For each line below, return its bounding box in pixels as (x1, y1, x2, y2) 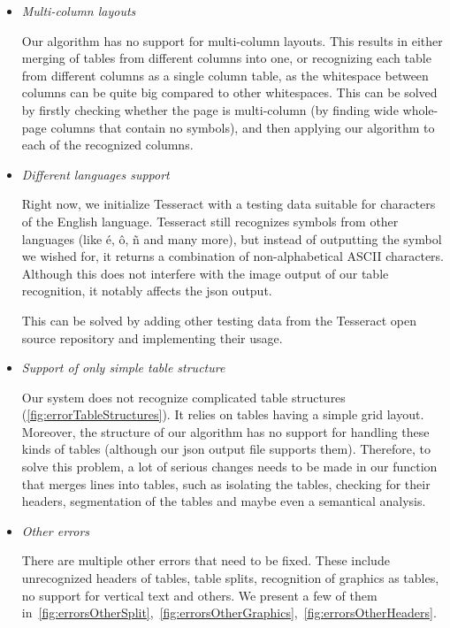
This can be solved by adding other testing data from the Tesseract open (21, 310, 416, 329)
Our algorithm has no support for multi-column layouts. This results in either (21, 31, 443, 50)
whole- (402, 100, 439, 119)
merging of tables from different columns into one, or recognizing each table (21, 49, 431, 67)
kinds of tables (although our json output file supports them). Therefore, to (21, 440, 431, 458)
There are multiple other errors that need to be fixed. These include (21, 551, 390, 570)
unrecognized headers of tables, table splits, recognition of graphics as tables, (21, 569, 439, 587)
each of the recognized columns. (21, 135, 194, 154)
